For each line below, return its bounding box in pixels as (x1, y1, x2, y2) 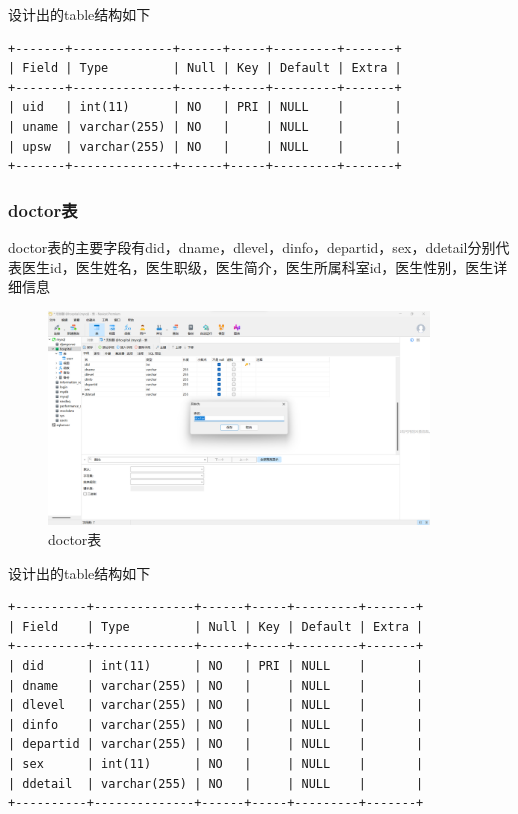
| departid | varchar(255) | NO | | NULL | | (8, 737, 424, 752)
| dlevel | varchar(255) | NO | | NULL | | (8, 698, 424, 713)
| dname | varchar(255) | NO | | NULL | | (8, 678, 424, 693)
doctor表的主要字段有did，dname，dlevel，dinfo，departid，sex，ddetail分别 (8, 236, 496, 257)
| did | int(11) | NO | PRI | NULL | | (8, 658, 424, 673)
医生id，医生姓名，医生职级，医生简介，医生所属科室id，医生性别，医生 (21, 256, 494, 277)
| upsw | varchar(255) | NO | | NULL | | (8, 139, 402, 154)
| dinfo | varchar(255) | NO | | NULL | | (8, 717, 424, 732)
